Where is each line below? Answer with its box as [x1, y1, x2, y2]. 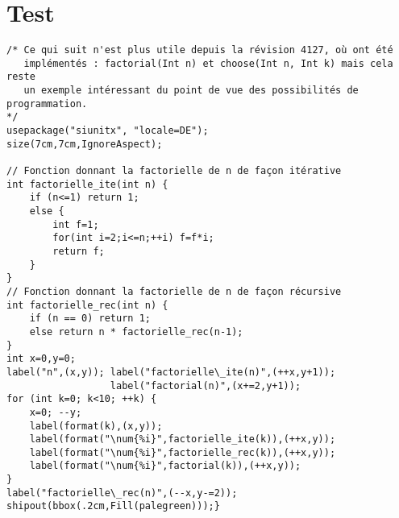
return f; [52, 245, 105, 257]
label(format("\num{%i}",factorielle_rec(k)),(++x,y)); [29, 446, 336, 458]
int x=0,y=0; [6, 353, 76, 365]
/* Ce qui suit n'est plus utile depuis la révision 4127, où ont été [6, 44, 393, 56]
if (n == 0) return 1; [29, 313, 151, 325]
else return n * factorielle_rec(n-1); [29, 325, 243, 338]
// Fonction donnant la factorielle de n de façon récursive [6, 285, 342, 297]
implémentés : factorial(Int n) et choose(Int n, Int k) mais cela [23, 57, 393, 69]
